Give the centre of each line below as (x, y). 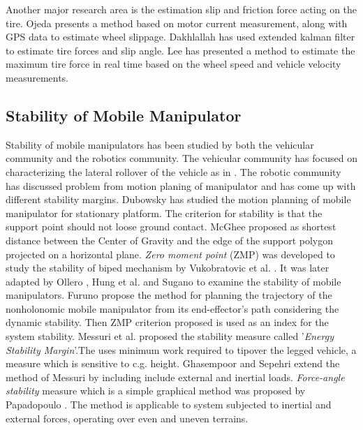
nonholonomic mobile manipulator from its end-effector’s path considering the (172, 308)
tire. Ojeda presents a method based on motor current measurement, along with (177, 23)
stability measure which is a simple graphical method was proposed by (156, 391)
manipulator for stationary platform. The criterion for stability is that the (164, 213)
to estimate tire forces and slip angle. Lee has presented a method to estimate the (180, 50)
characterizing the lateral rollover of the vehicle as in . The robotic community (173, 171)
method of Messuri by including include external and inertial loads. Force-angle (175, 377)
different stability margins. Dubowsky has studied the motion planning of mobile (178, 199)
